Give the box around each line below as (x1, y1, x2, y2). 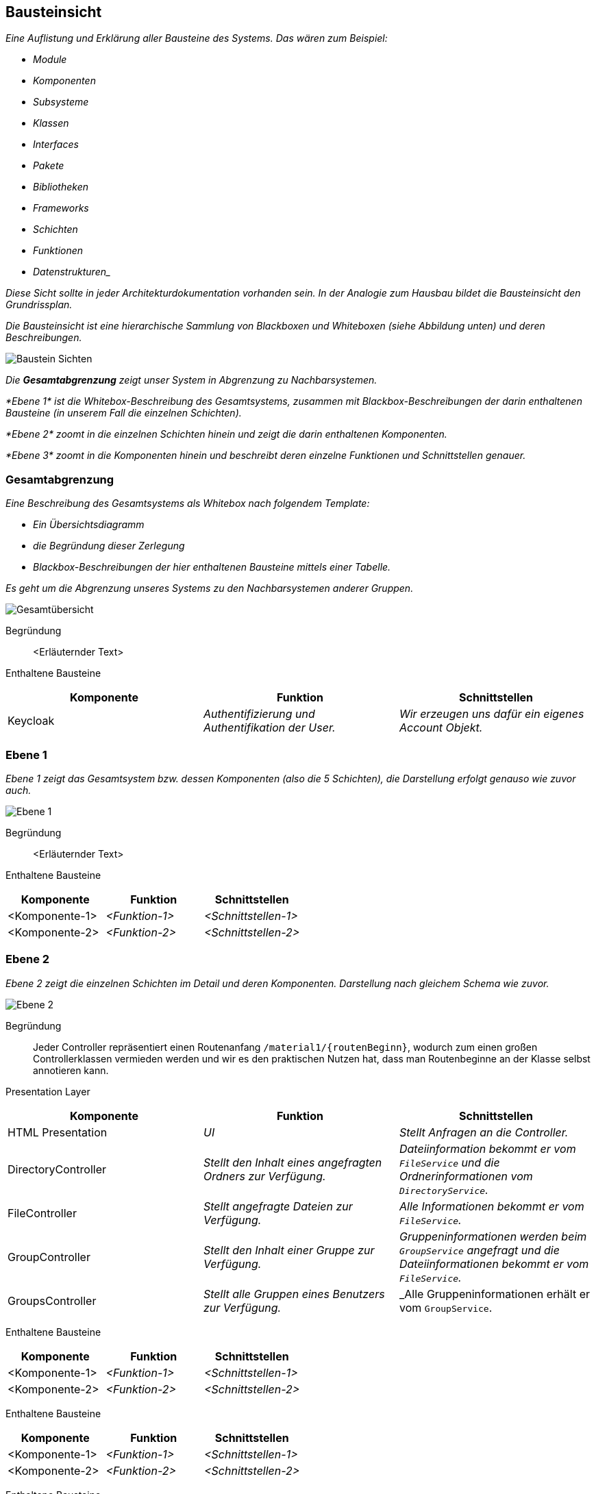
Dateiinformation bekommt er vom (399, 1141, 576, 1156)
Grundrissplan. (5, 299, 73, 311)
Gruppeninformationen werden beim (399, 1229, 587, 1243)
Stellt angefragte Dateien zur (203, 1199, 353, 1213)
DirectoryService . (399, 1182, 488, 1197)
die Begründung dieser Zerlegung (33, 540, 185, 552)
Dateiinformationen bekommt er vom (399, 1256, 589, 1271)
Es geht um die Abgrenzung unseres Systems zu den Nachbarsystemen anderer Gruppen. (5, 582, 414, 595)
